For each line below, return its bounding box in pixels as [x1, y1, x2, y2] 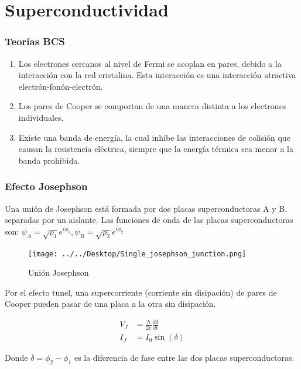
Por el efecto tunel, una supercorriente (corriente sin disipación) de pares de [5, 286, 277, 298]
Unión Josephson [28, 266, 89, 279]
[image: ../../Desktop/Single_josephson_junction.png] [28, 249, 247, 258]
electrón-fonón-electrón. [18, 80, 103, 92]
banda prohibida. [18, 154, 80, 166]
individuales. [18, 111, 64, 123]
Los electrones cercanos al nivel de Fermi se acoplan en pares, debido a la [18, 57, 282, 69]
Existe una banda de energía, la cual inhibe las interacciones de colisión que [18, 131, 290, 143]
